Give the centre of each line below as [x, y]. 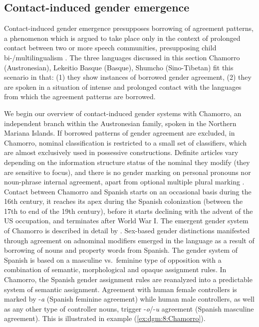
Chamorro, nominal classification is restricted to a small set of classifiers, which [126, 142]
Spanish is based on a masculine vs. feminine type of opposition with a [113, 259]
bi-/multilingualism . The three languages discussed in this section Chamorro [122, 57]
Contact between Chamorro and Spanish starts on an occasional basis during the [128, 191]
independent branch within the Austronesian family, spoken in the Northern [120, 123]
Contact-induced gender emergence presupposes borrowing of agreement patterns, [129, 28]
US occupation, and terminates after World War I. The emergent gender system [126, 221]
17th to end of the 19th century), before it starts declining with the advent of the [129, 211]
